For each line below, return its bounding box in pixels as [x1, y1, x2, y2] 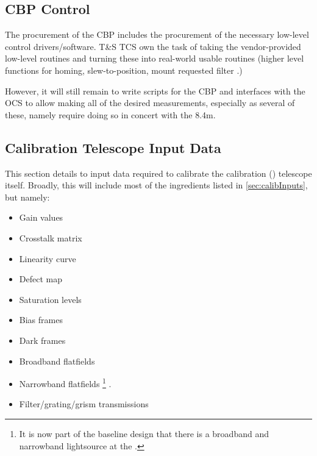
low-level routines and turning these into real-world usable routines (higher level [5, 52, 304, 65]
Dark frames [19, 333, 66, 346]
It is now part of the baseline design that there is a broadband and [19, 427, 269, 440]
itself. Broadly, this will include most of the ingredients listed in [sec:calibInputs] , [5, 179, 308, 191]
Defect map [19, 273, 62, 285]
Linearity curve [19, 252, 76, 265]
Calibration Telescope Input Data [5, 138, 221, 157]
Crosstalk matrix [19, 231, 82, 244]
